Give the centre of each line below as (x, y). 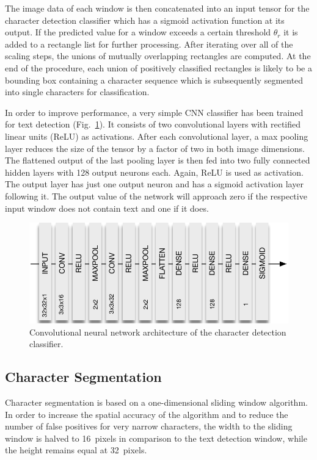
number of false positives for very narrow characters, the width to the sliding (149, 426)
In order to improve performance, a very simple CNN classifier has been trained (154, 112)
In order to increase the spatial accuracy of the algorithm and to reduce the (147, 414)
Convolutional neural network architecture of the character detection (158, 332)
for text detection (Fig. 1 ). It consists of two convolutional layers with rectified (153, 124)
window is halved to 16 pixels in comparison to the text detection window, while (156, 438)
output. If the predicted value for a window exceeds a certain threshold (138, 32)
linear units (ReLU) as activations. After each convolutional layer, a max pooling (157, 136)
